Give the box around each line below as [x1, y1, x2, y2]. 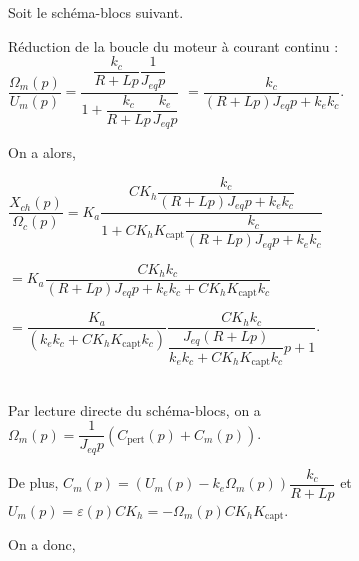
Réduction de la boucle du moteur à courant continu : [8, 35, 339, 56]
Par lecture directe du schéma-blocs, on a [8, 399, 261, 420]
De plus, [8, 472, 59, 493]
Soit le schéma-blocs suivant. [8, 2, 184, 22]
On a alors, [8, 142, 76, 163]
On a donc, [8, 534, 76, 555]
